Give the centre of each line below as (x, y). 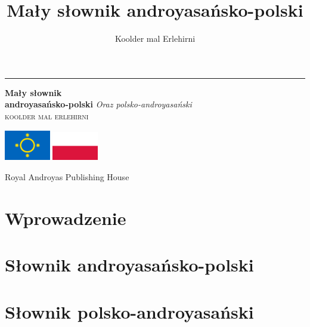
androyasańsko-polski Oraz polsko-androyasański (98, 104)
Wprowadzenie (66, 218)
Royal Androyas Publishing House (67, 176)
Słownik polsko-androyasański (129, 311)
